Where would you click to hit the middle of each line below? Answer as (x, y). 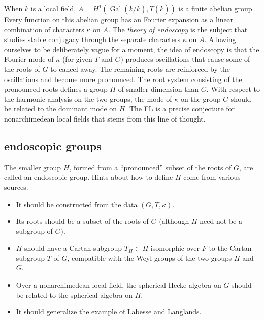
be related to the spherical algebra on (74, 294)
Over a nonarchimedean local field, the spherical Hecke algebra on (119, 285)
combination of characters (44, 29)
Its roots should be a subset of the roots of (82, 221)
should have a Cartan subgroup (73, 248)
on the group (201, 98)
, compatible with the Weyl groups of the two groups (150, 257)
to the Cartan (230, 248)
